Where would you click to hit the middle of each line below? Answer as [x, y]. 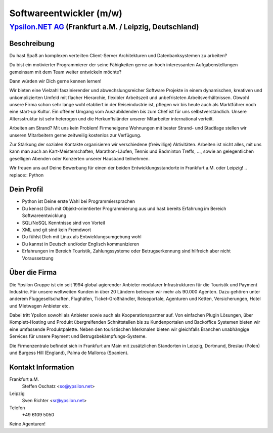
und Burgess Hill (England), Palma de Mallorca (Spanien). [69, 353]
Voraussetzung [38, 258]
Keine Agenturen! [27, 424]
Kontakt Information [42, 367]
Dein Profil [26, 189]
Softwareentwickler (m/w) [66, 13]
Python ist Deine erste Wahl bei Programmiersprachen [79, 201]
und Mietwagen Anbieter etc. [40, 306]
